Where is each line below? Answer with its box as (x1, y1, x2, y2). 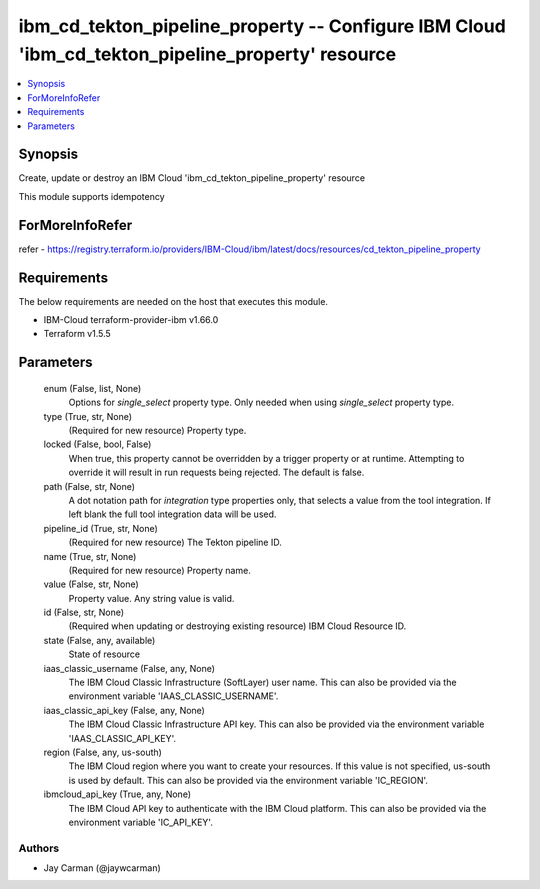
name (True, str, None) (43, 550, 137, 562)
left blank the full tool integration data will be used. (68, 508, 277, 520)
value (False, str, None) (43, 578, 139, 590)
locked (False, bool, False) (43, 438, 152, 450)
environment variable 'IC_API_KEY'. (68, 816, 214, 828)
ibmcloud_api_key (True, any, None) (43, 788, 192, 800)
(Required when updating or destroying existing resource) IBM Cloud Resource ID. (68, 620, 407, 632)
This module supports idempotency (18, 190, 165, 202)
